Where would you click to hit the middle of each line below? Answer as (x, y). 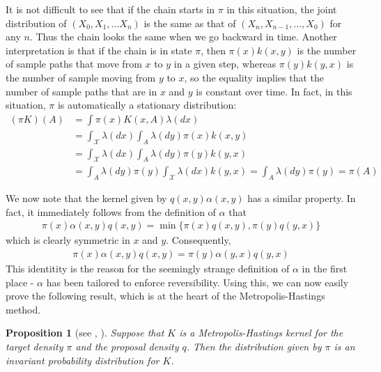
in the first (325, 269)
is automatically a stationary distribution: (147, 105)
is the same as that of (190, 23)
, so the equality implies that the (254, 77)
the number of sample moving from (81, 77)
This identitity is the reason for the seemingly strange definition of (148, 269)
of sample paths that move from (74, 64)
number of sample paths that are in (81, 91)
